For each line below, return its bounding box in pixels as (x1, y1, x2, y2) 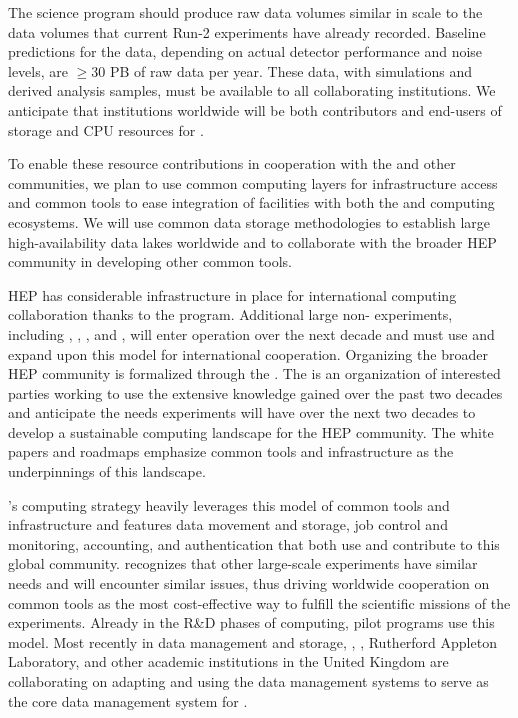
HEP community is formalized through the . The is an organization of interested (8, 363, 501, 384)
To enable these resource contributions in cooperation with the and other (8, 153, 456, 174)
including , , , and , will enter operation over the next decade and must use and (8, 323, 495, 344)
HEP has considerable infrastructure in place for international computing (8, 284, 457, 305)
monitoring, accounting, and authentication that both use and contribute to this (8, 533, 500, 554)
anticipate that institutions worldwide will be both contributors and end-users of (8, 99, 502, 120)
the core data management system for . (8, 690, 248, 711)
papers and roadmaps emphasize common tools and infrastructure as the (8, 441, 454, 462)
